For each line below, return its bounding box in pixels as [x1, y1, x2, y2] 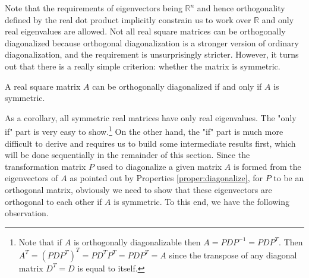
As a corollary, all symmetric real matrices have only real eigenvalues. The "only [5, 111, 297, 124]
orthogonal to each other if [5, 195, 102, 207]
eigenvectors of [5, 172, 58, 184]
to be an [273, 172, 304, 184]
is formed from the [233, 160, 301, 172]
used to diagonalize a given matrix [96, 160, 222, 172]
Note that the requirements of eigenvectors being [5, 2, 182, 14]
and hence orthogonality [197, 2, 285, 14]
